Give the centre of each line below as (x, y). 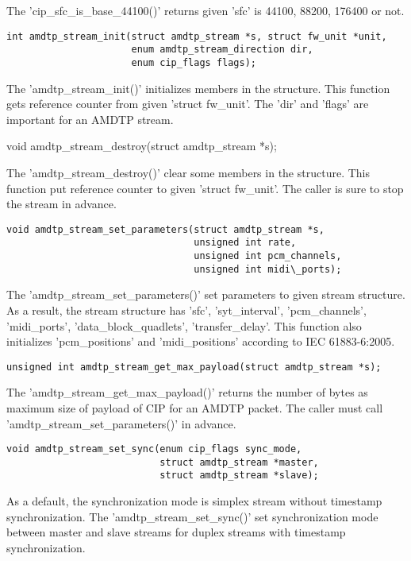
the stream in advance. (61, 204)
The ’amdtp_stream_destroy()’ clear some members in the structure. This (188, 172)
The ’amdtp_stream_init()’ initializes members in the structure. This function (198, 88)
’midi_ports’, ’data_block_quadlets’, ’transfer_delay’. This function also (184, 325)
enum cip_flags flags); (194, 62)
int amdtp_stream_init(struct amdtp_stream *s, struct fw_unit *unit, (197, 36)
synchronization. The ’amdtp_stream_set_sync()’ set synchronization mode (192, 516)
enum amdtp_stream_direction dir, (222, 50)
